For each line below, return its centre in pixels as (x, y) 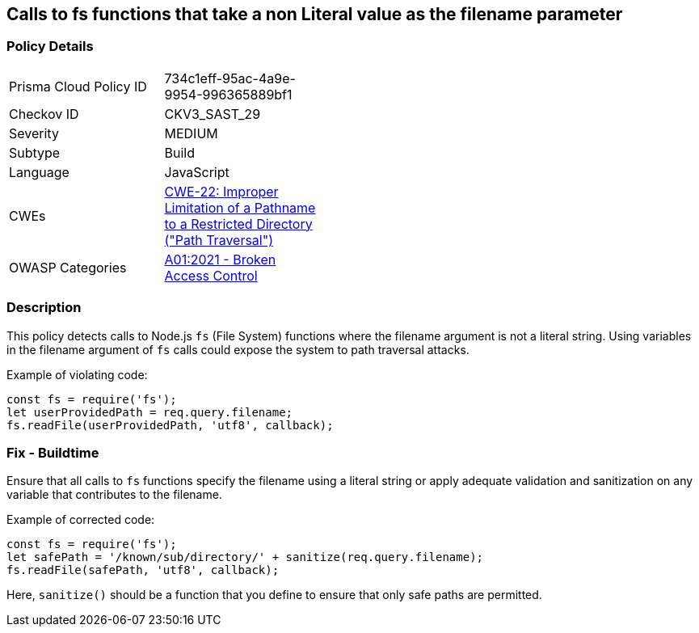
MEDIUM (191, 133)
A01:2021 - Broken (220, 259)
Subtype (35, 152)
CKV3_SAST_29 (213, 114)
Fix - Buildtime (53, 452)
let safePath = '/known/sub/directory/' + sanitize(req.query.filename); (245, 557)
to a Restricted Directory (238, 224)
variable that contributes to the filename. (114, 495)
